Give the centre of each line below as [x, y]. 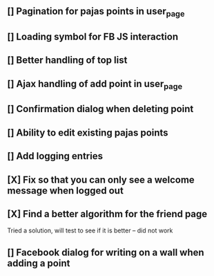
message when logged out [66, 191]
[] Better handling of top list [67, 61]
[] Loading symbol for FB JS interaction [93, 36]
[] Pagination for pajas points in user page [96, 12]
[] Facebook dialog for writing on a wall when [106, 252]
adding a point [39, 263]
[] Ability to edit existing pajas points [88, 132]
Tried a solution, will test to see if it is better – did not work [90, 230]
